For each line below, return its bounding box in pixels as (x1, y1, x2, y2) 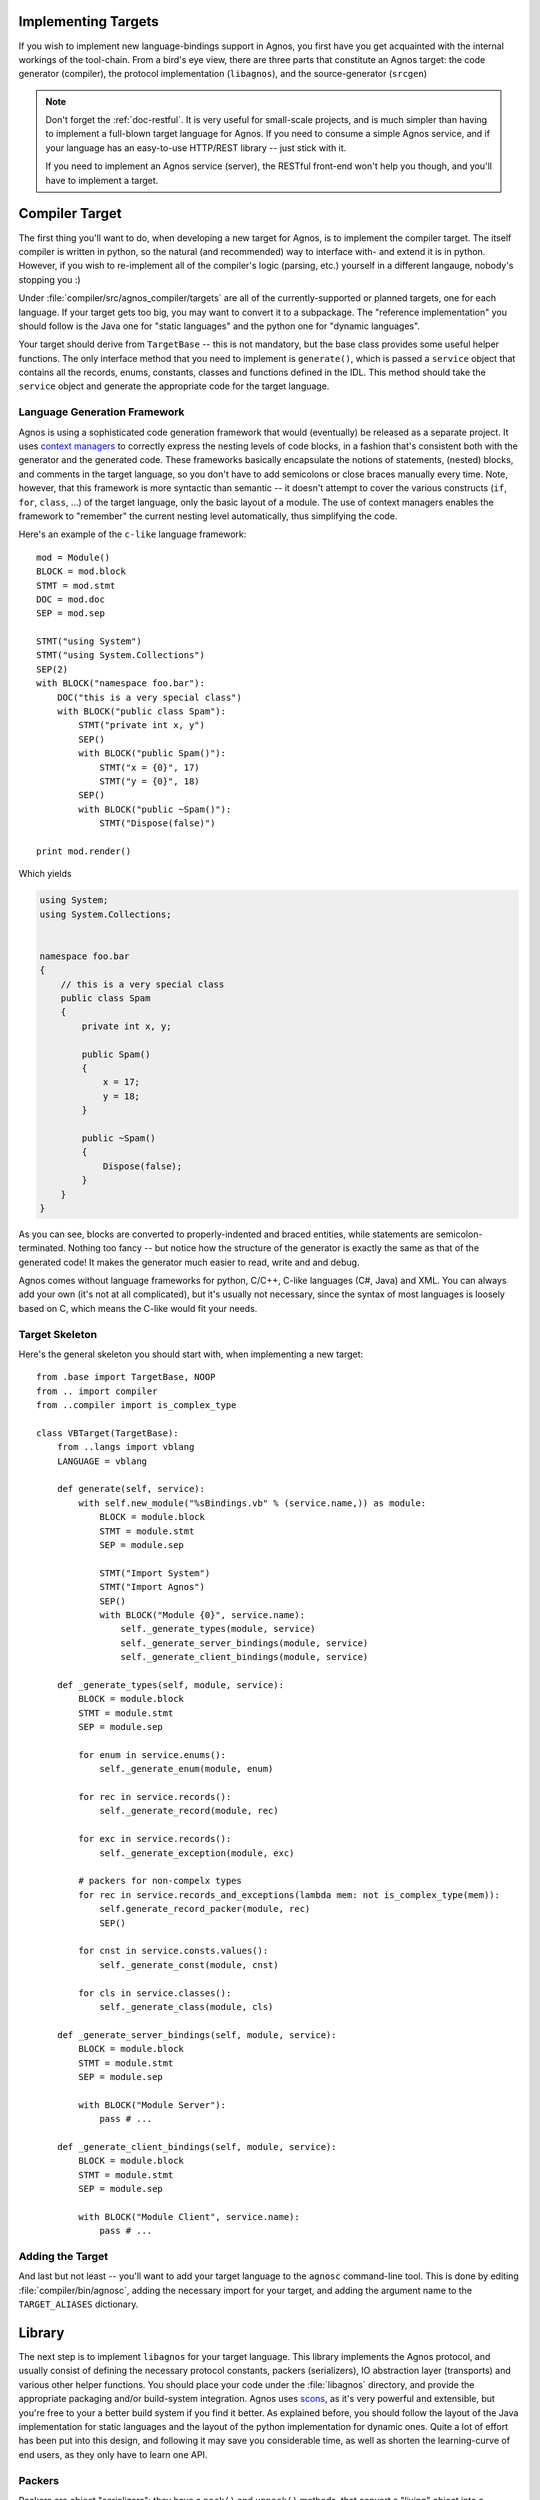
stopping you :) (18, 273, 81, 285)
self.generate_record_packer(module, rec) (99, 1903, 311, 1915)
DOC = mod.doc (36, 593, 105, 605)
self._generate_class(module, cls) (99, 2001, 274, 2012)
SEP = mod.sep (36, 608, 105, 619)
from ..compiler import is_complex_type (36, 1400, 237, 1411)
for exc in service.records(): (78, 1833, 232, 1845)
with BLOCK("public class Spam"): (56, 706, 227, 717)
